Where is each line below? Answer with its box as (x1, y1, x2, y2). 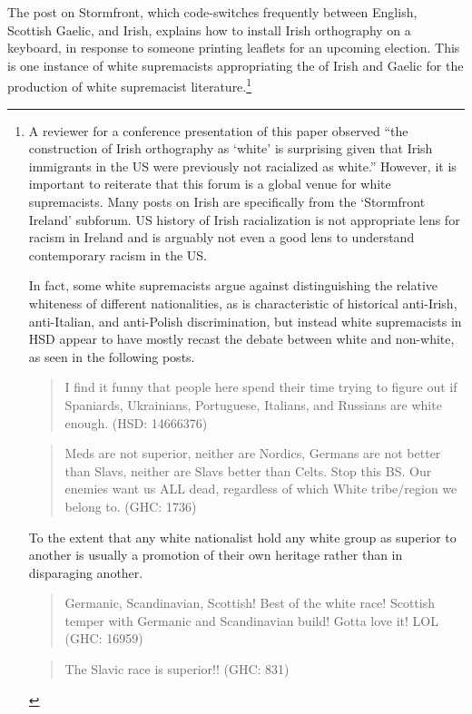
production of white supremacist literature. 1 (7, 74, 252, 96)
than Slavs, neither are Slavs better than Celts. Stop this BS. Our (64, 461, 432, 480)
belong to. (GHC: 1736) (64, 496, 197, 515)
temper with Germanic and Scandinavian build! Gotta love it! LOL (64, 611, 438, 630)
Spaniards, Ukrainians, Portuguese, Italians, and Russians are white (64, 395, 442, 414)
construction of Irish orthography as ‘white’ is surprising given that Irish (28, 139, 433, 158)
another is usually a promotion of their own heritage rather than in (28, 545, 403, 564)
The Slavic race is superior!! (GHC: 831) (64, 660, 290, 679)
